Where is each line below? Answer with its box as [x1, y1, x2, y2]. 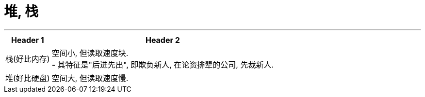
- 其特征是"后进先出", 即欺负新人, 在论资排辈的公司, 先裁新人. [51, 59, 274, 69]
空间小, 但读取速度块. [51, 48, 129, 58]
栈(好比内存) [5, 54, 50, 64]
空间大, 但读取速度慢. [51, 73, 129, 83]
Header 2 [145, 35, 180, 45]
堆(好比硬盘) [5, 73, 50, 83]
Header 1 [11, 35, 44, 45]
